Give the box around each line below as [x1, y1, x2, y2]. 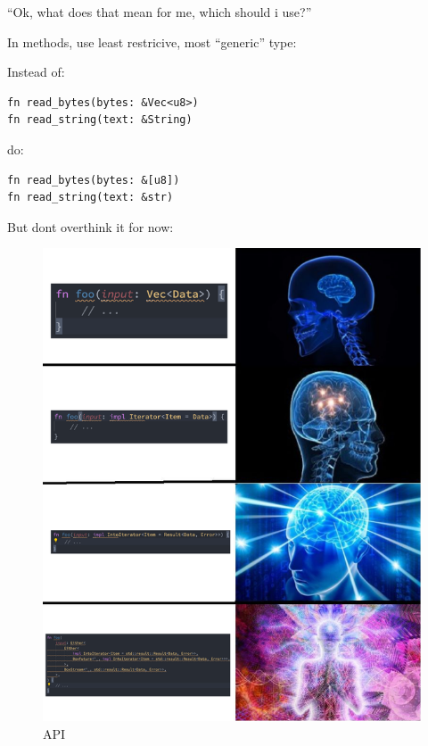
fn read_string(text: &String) [7, 113, 193, 127]
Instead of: [7, 62, 65, 81]
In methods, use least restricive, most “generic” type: [7, 32, 297, 51]
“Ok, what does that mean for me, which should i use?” [7, 3, 312, 21]
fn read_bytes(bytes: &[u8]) [7, 173, 180, 186]
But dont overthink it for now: [7, 217, 174, 236]
